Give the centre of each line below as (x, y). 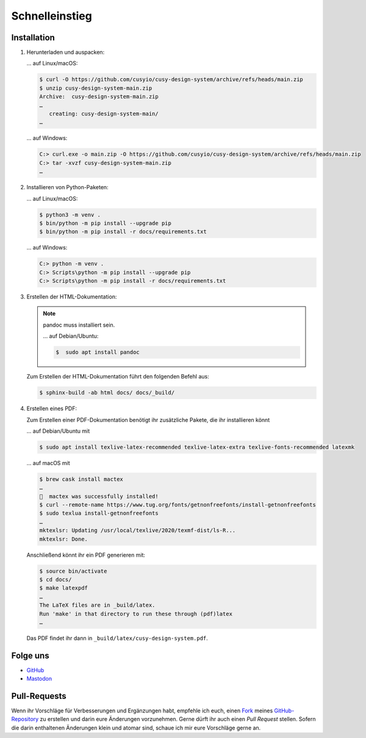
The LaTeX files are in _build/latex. (97, 605)
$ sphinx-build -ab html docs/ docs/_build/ (107, 393)
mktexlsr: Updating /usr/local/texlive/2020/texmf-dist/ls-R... (138, 530)
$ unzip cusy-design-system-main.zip (96, 88)
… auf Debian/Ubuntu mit (58, 431)
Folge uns (30, 655)
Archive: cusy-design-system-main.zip (99, 97)
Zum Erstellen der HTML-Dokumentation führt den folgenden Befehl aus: (118, 377)
